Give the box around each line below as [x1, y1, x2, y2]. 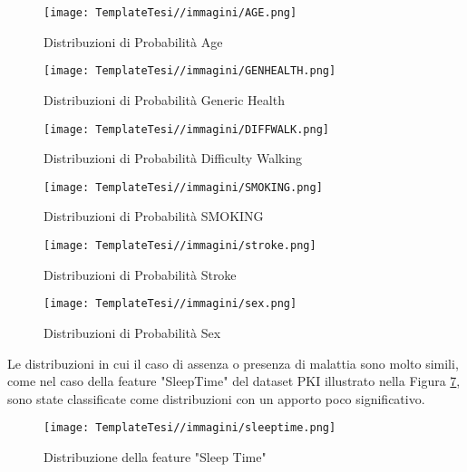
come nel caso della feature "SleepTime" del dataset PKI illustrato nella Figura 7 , [7, 371, 461, 390]
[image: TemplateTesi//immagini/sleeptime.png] [44, 421, 336, 435]
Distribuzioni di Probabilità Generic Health [44, 90, 285, 109]
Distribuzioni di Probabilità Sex [44, 323, 221, 342]
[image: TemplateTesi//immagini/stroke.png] [44, 239, 316, 252]
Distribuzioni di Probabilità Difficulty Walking [44, 149, 303, 168]
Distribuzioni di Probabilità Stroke [44, 265, 237, 284]
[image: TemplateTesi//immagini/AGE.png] [44, 6, 297, 19]
